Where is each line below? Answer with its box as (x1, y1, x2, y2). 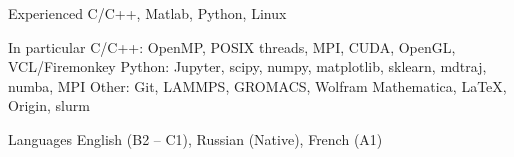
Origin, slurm (8, 95, 90, 116)
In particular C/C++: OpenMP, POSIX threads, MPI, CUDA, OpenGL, (8, 36, 456, 57)
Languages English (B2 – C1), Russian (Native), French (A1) (8, 128, 383, 149)
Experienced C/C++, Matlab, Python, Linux (8, 3, 287, 23)
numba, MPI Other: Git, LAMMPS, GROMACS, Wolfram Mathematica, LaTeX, (8, 75, 507, 96)
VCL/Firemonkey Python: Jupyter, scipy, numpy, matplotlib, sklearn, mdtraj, (8, 56, 487, 77)
